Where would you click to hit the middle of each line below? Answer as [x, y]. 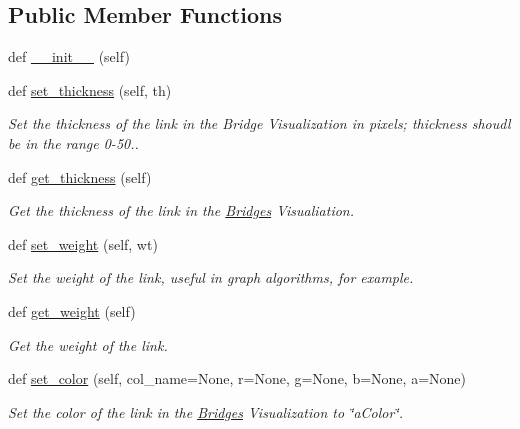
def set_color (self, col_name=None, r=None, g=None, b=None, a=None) [237, 378]
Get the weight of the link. [88, 344]
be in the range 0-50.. [73, 142]
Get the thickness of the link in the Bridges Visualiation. [181, 210]
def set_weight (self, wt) [83, 243]
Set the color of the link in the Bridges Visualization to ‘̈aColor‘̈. [205, 411]
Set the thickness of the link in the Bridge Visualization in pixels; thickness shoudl [259, 123]
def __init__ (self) [69, 56]
